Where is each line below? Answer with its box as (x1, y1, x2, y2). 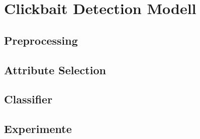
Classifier (4, 91, 53, 107)
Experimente (4, 121, 72, 136)
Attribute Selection (4, 62, 106, 77)
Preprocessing (4, 32, 78, 48)
